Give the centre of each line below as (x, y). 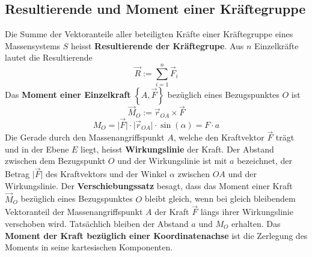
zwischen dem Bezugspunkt (55, 161)
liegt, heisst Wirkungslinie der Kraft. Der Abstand (177, 149)
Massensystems (33, 45)
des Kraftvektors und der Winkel (106, 174)
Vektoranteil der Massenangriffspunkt (74, 212)
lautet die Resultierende (49, 57)
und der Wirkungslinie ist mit (172, 161)
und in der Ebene (37, 149)
